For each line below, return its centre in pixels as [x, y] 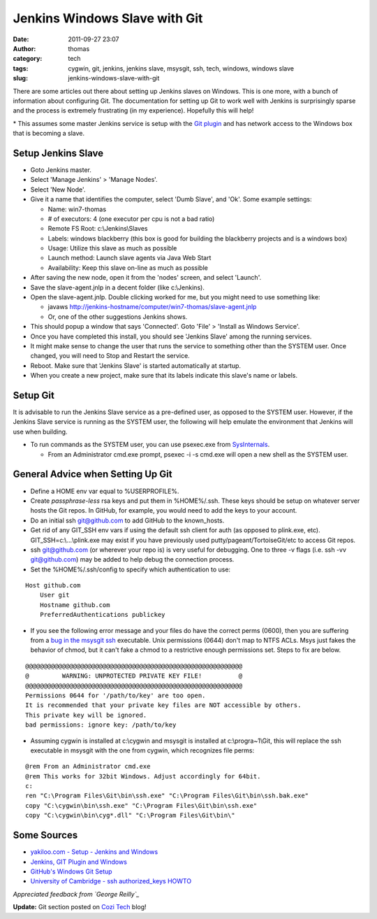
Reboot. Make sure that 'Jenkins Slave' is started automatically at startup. [135, 365]
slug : [20, 78]
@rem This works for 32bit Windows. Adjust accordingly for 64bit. [143, 776]
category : [28, 59]
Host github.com [53, 585]
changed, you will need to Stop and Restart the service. [110, 356]
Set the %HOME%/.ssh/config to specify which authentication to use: [130, 569]
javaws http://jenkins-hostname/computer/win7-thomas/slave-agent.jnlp [152, 307]
